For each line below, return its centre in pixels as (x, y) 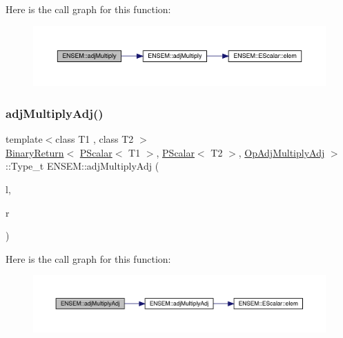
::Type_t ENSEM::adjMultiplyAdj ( (82, 166)
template (24, 139)
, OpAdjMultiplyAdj (282, 152)
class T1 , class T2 (95, 139)
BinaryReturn (35, 152)
